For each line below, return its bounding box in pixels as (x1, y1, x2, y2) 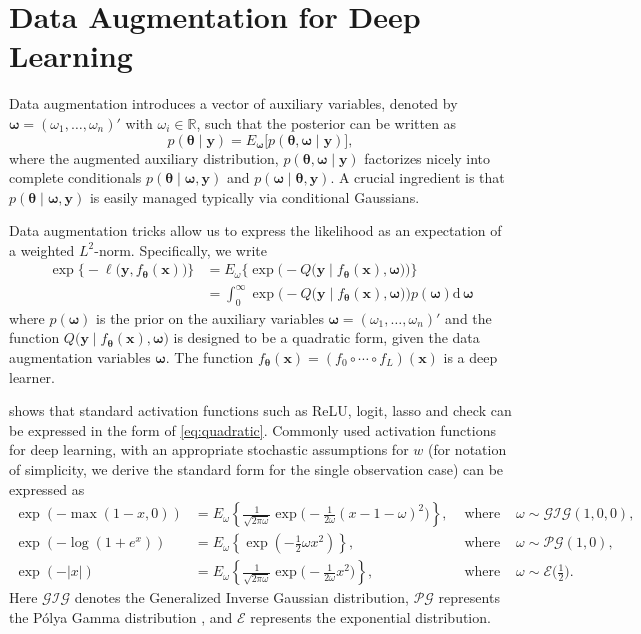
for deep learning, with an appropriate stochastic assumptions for (9, 439, 409, 460)
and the (445, 307, 492, 328)
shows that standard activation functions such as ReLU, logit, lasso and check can (9, 400, 512, 421)
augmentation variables (9, 347, 151, 368)
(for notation (427, 439, 507, 460)
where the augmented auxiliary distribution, (9, 147, 279, 168)
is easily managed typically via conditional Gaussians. (89, 186, 420, 207)
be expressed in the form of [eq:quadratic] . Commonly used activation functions (9, 419, 496, 440)
